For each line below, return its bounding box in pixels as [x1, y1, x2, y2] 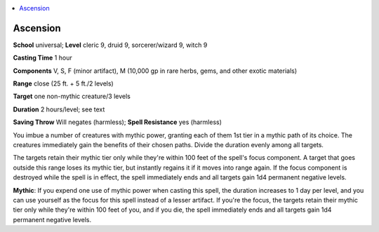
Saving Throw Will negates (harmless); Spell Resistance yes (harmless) [13, 118, 222, 126]
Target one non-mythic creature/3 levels [13, 92, 131, 101]
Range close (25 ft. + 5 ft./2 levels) [13, 79, 114, 88]
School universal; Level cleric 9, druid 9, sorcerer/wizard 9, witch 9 [13, 41, 208, 49]
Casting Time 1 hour [13, 53, 73, 62]
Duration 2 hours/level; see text [13, 105, 105, 114]
